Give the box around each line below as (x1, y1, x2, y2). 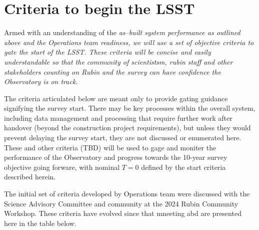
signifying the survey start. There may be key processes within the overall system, (4, 103, 255, 113)
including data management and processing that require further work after (4, 112, 232, 123)
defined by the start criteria (141, 161, 226, 172)
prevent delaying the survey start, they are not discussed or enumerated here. (4, 132, 241, 143)
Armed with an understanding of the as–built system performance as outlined (4, 27, 240, 38)
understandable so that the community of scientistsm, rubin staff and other (4, 56, 233, 67)
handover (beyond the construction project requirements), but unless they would (4, 122, 251, 133)
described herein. (4, 171, 56, 182)
